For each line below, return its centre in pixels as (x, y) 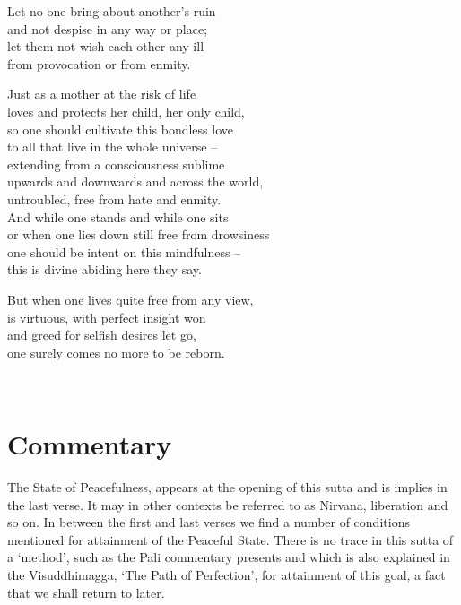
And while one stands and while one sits (118, 216)
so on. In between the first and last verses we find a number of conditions (209, 522)
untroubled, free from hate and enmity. (114, 199)
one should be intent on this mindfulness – (124, 251)
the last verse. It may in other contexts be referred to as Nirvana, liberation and (228, 504)
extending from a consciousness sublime (116, 164)
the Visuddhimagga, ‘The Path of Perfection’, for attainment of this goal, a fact (226, 574)
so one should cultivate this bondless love (120, 129)
